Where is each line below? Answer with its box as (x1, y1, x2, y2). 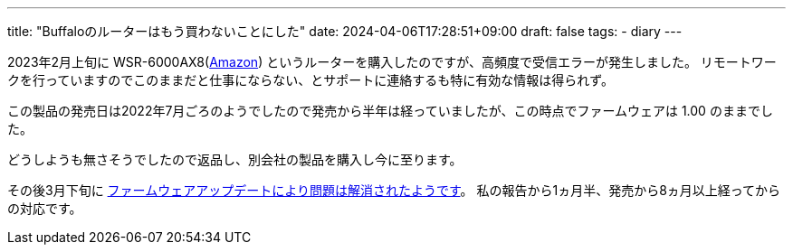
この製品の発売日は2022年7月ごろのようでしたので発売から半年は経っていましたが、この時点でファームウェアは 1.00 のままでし (7, 103, 773, 118)
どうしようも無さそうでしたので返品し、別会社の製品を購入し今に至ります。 (7, 152, 463, 167)
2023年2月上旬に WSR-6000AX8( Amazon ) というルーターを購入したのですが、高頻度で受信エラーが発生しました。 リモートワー (7, 54, 777, 70)
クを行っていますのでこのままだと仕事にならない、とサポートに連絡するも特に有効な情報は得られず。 (7, 72, 614, 88)
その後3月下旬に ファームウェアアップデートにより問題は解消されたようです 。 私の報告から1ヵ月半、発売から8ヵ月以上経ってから (7, 182, 781, 198)
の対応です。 (7, 201, 82, 216)
